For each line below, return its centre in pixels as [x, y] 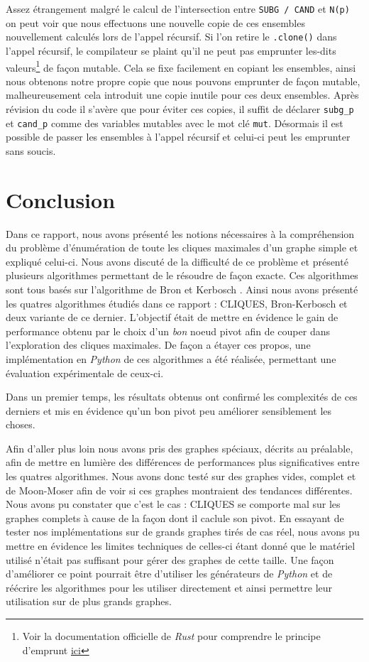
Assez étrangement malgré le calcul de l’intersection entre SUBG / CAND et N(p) [178, 9]
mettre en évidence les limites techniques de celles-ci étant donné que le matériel [181, 546]
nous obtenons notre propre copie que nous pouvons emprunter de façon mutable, [183, 81]
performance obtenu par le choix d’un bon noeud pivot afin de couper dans [168, 331]
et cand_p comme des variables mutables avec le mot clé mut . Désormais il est [175, 123]
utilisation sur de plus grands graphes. [89, 601]
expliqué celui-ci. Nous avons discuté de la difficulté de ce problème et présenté [177, 261]
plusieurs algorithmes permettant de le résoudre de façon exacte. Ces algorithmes [182, 275]
